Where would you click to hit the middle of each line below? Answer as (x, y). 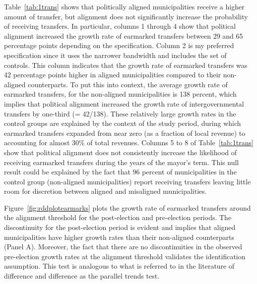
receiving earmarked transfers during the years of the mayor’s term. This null (122, 162)
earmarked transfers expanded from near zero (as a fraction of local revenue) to (125, 133)
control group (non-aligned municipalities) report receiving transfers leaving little (128, 181)
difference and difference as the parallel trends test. (82, 276)
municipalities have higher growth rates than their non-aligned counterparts (119, 237)
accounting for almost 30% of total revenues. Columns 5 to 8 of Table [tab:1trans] (129, 142)
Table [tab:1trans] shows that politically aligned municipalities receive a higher (124, 6)
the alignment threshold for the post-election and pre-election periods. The (118, 217)
